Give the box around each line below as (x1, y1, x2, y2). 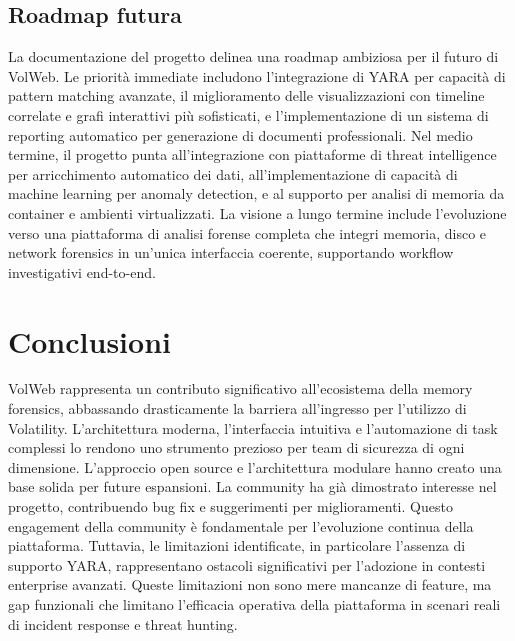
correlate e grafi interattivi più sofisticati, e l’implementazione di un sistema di (8, 104, 489, 125)
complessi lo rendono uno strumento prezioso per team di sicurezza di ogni (8, 437, 465, 458)
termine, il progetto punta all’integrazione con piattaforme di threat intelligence (8, 144, 497, 165)
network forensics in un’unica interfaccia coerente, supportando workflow (8, 242, 454, 263)
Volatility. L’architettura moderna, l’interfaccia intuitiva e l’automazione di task (8, 417, 498, 438)
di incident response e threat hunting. (8, 613, 238, 634)
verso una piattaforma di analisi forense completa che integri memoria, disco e (8, 222, 487, 243)
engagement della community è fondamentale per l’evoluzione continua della (8, 515, 474, 536)
